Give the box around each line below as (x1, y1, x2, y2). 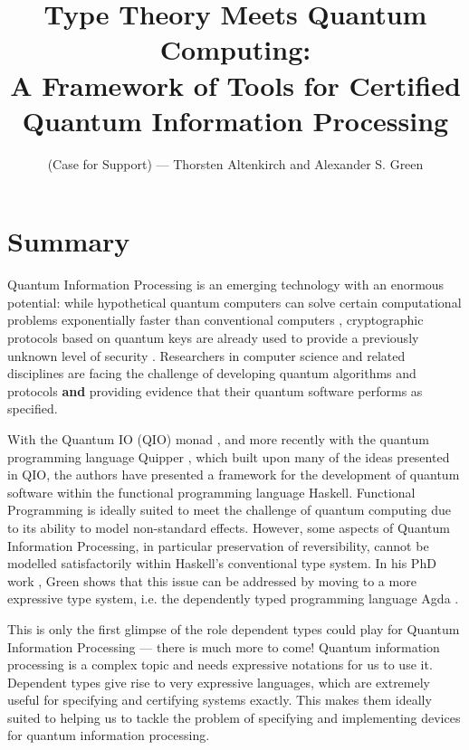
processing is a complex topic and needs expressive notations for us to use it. (7, 655, 433, 674)
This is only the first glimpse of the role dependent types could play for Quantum (7, 619, 460, 638)
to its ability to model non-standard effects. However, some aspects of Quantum (7, 517, 450, 536)
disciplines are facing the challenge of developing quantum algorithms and (7, 364, 416, 383)
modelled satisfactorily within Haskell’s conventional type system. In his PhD (7, 554, 436, 573)
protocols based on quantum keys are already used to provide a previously (7, 328, 419, 347)
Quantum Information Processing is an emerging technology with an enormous (7, 275, 445, 294)
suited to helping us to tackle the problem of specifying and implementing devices (7, 707, 461, 726)
